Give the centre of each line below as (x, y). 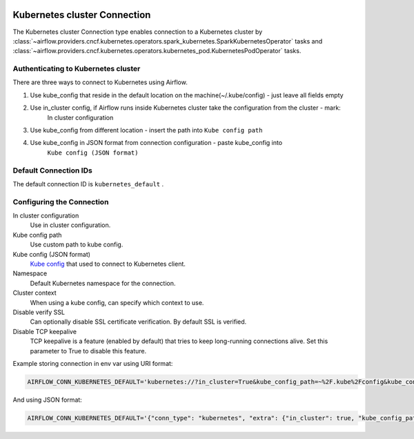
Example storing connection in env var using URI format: (93, 363)
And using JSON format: (47, 400)
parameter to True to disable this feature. (88, 351)
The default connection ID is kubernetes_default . (88, 184)
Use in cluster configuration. (70, 225)
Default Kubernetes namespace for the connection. (103, 283)
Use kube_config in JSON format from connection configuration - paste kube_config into (156, 143)
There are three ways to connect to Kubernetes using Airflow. (100, 82)
